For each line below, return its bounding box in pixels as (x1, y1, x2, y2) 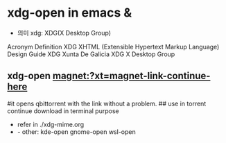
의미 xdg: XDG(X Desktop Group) (17, 28, 112, 37)
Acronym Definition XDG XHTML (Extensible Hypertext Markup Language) (7, 42, 220, 51)
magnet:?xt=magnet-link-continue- (52, 70, 211, 82)
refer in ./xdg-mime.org (17, 120, 85, 128)
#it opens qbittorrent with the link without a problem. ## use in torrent (7, 99, 207, 108)
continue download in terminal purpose (7, 106, 119, 115)
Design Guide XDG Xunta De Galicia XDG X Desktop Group (7, 50, 175, 58)
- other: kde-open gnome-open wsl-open (17, 127, 137, 136)
